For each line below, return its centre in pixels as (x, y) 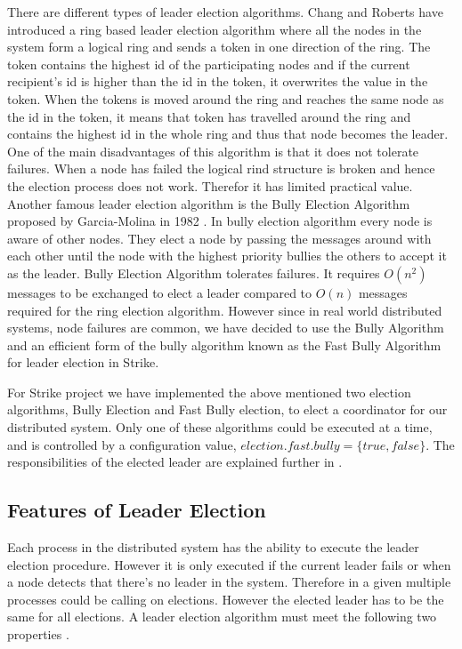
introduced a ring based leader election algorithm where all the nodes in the (215, 29)
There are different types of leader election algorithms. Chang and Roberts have (225, 12)
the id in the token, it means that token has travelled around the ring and (209, 116)
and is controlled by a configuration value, (122, 444)
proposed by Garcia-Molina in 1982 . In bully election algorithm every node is (220, 221)
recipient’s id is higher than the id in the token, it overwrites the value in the (218, 81)
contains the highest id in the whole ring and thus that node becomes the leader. (228, 134)
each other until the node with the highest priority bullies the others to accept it (227, 256)
